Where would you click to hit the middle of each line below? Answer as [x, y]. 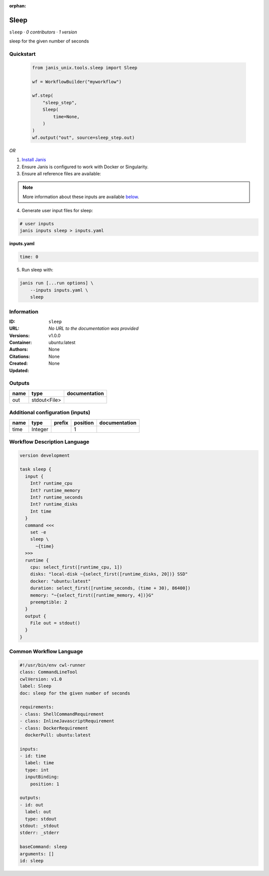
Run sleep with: [37, 270]
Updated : [19, 370]
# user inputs [37, 224]
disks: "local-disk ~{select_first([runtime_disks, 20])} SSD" [109, 574]
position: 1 [45, 784]
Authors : [19, 349]
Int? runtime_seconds [57, 497]
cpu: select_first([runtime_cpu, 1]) [76, 567]
